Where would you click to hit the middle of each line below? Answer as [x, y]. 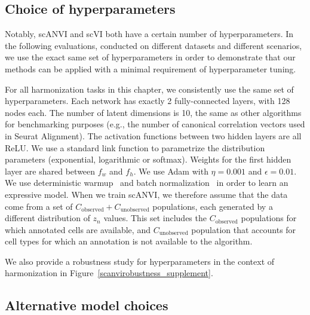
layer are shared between [50, 171]
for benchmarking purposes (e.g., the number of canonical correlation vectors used [155, 124]
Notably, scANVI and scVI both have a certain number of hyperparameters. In [149, 34]
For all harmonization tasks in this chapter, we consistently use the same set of [149, 89]
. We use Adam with [171, 171]
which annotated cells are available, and [78, 229]
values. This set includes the [155, 218]
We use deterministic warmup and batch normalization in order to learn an [147, 183]
